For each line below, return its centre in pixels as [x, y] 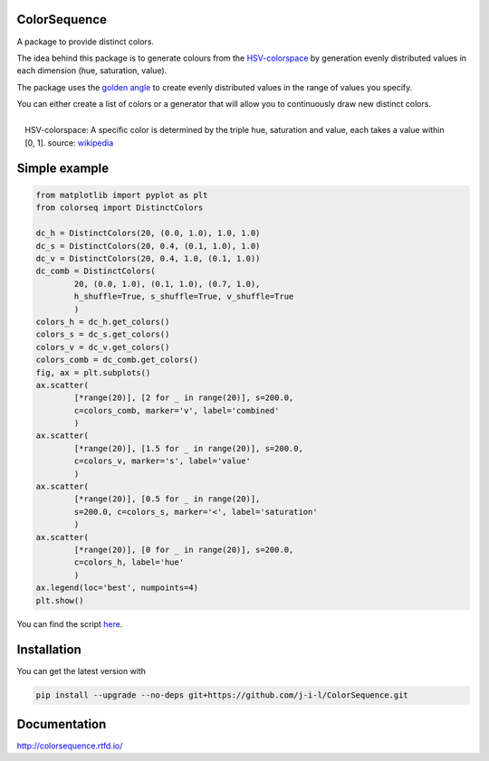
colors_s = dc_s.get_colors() [103, 334]
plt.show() [60, 600]
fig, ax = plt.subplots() [93, 372]
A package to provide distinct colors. [85, 42]
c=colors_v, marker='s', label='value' [162, 461]
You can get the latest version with [81, 671]
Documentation [62, 724]
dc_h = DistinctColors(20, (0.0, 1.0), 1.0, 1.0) [148, 233]
